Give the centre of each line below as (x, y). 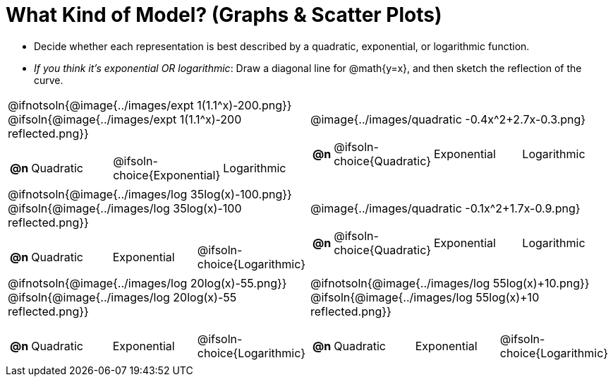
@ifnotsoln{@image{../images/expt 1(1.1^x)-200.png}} (150, 105)
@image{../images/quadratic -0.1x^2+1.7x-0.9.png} (445, 208)
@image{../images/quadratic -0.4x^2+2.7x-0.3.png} (448, 119)
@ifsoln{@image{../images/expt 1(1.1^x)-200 (125, 119)
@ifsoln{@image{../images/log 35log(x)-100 (125, 208)
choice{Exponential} (167, 175)
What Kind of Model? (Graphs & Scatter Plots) (224, 15)
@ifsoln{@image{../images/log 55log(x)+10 (425, 297)
